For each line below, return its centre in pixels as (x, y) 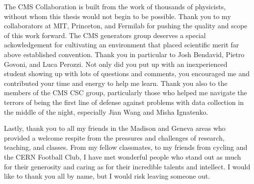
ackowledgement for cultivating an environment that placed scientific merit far (122, 45)
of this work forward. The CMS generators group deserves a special (105, 35)
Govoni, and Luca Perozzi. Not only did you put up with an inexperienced (116, 64)
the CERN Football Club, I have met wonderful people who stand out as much (123, 156)
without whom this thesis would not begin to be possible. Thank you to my (117, 16)
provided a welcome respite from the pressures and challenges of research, (114, 137)
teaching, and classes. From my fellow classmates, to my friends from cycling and (126, 147)
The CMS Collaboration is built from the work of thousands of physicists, (115, 6)
